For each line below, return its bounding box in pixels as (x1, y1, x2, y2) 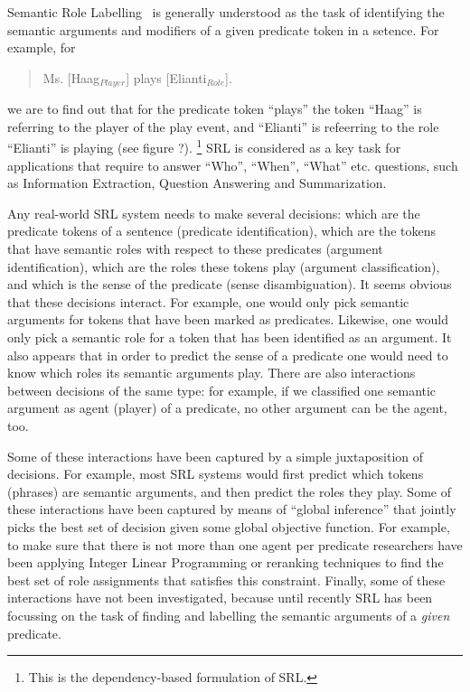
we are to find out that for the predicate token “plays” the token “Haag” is (7, 99, 422, 118)
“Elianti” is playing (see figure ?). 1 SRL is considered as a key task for (7, 136, 401, 157)
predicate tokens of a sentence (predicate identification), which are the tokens (7, 221, 436, 240)
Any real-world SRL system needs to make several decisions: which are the (7, 203, 420, 222)
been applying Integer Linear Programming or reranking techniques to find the (7, 553, 444, 572)
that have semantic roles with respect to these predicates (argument (7, 239, 383, 258)
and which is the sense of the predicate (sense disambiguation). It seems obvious (7, 275, 452, 294)
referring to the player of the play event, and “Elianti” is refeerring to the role (7, 117, 439, 136)
